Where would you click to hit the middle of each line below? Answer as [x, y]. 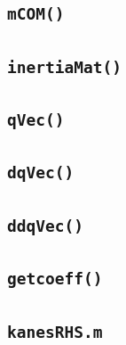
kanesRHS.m [55, 332]
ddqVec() [45, 226]
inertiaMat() [64, 67]
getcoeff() [55, 279]
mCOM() [36, 14]
